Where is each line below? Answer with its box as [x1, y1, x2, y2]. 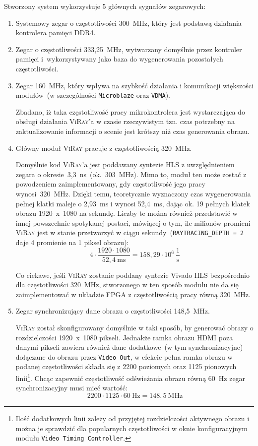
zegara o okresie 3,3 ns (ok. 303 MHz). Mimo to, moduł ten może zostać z [15, 169, 247, 179]
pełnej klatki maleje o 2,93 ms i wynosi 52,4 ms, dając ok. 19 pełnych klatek [15, 198, 250, 208]
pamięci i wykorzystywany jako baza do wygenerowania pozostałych [15, 54, 223, 64]
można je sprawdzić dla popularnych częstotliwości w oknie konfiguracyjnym [15, 423, 248, 433]
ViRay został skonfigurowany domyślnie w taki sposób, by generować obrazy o [15, 322, 254, 333]
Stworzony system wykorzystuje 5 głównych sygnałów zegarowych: [4, 1, 206, 11]
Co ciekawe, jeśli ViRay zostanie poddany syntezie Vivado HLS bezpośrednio [15, 269, 250, 280]
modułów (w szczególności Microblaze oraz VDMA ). [15, 90, 171, 100]
